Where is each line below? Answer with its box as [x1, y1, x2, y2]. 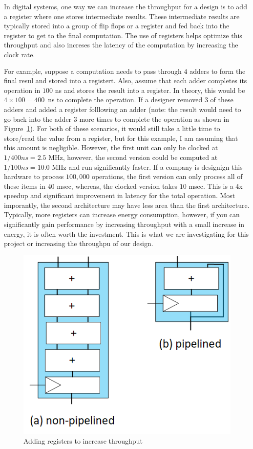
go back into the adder [4, 113, 72, 124]
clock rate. [4, 49, 35, 59]
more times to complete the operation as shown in [79, 113, 230, 124]
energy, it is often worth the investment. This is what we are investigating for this [4, 228, 249, 239]
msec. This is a [189, 180, 233, 191]
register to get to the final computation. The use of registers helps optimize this [4, 30, 242, 40]
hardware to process [4, 171, 64, 181]
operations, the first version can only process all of [91, 171, 243, 181]
